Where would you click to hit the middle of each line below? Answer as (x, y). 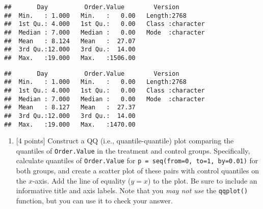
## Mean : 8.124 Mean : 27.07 (70, 41)
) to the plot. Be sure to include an (203, 180)
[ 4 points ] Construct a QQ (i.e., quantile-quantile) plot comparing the (125, 141)
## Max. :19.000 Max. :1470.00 (70, 124)
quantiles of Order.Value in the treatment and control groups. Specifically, (133, 150)
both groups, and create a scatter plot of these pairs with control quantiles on (137, 171)
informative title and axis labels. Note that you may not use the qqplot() (132, 190)
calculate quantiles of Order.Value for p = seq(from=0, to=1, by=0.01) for (137, 160)
